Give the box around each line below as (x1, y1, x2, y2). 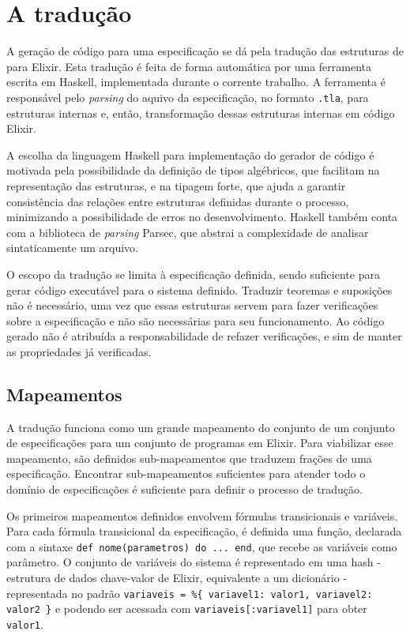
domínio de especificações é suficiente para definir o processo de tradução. (6, 481, 363, 498)
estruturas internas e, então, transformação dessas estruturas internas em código (6, 104, 395, 121)
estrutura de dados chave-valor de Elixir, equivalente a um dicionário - (6, 569, 348, 586)
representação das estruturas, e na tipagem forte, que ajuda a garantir (6, 177, 346, 194)
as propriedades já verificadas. (6, 343, 152, 359)
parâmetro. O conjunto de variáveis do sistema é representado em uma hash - (6, 554, 381, 570)
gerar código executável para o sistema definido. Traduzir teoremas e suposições (6, 281, 393, 298)
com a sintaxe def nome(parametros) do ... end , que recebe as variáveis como (6, 538, 397, 554)
